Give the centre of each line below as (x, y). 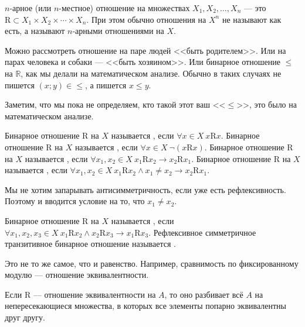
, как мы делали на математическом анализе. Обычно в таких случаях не (151, 73)
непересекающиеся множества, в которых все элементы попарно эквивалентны (145, 306)
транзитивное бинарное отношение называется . (90, 244)
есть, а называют (35, 31)
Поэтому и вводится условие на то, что (75, 201)
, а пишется (106, 85)
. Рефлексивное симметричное (202, 232)
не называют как (252, 19)
